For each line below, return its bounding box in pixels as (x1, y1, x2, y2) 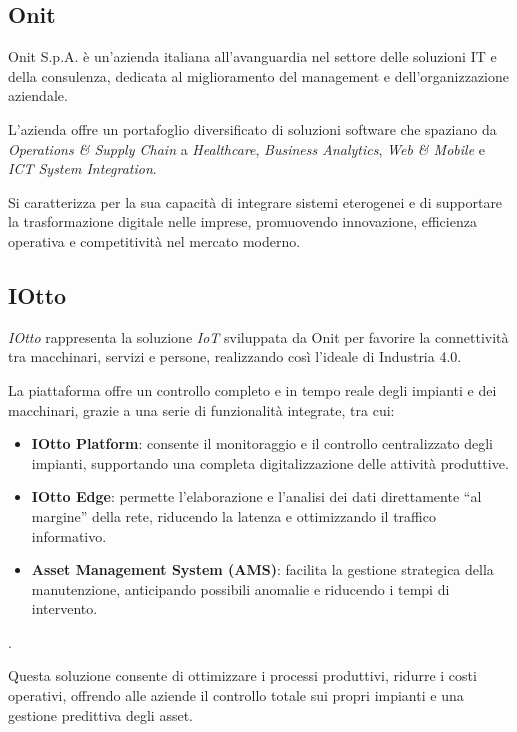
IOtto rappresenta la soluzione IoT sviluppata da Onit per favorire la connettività (8, 326, 509, 347)
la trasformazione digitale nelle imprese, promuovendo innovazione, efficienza (8, 211, 477, 232)
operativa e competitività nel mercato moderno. (8, 230, 301, 251)
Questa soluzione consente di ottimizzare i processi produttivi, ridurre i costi (8, 665, 477, 686)
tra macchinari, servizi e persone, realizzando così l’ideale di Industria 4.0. (8, 346, 462, 367)
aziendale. (8, 85, 68, 106)
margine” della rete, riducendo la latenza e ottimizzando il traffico (31, 505, 436, 526)
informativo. (31, 525, 107, 546)
